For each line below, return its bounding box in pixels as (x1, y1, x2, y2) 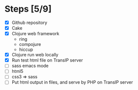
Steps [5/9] (4, 3, 52, 15)
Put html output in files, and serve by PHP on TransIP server (11, 79, 133, 85)
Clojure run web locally (11, 52, 58, 58)
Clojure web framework (11, 31, 59, 37)
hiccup (19, 46, 33, 52)
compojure (19, 42, 41, 47)
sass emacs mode (11, 63, 49, 69)
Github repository (11, 20, 48, 25)
